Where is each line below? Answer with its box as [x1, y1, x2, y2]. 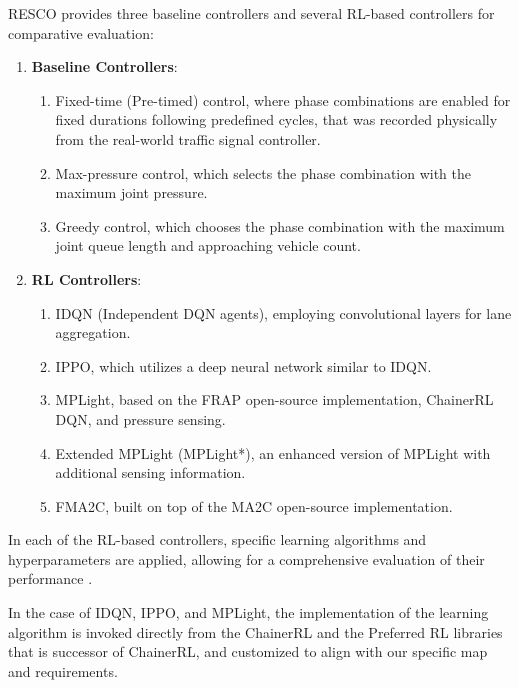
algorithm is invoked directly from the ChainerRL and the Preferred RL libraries [8, 621, 503, 642]
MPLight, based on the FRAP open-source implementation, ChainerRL [55, 389, 494, 410]
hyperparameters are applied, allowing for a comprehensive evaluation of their [8, 548, 485, 569]
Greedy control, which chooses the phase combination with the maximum [55, 215, 505, 236]
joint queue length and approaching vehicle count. [55, 235, 361, 256]
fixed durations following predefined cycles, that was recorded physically [55, 109, 498, 130]
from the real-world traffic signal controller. [55, 128, 321, 149]
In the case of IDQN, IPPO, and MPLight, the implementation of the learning [8, 602, 489, 623]
